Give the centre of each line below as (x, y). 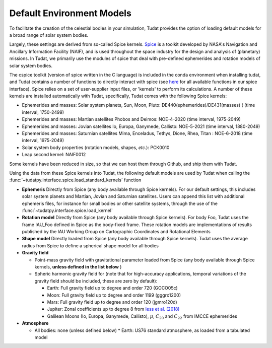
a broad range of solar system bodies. (49, 35)
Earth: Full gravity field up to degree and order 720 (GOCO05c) (113, 288)
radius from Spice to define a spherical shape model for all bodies (90, 246)
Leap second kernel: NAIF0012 (54, 155)
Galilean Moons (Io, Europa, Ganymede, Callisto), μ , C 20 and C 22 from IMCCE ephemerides (142, 317)
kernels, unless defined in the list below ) (78, 267)
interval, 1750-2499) (43, 112)
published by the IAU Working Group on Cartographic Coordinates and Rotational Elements (116, 232)
